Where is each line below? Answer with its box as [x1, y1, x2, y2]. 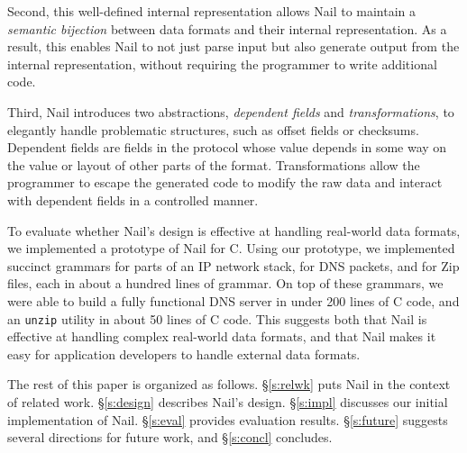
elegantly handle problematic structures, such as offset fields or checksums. [7, 120, 419, 139]
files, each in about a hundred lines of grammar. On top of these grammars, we [7, 274, 444, 293]
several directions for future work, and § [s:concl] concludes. [7, 428, 333, 447]
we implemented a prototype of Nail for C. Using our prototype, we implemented [7, 239, 455, 258]
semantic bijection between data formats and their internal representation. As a [7, 19, 447, 38]
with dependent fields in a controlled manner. [7, 190, 259, 209]
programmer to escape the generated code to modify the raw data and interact [7, 173, 443, 192]
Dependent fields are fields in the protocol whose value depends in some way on [7, 138, 447, 157]
